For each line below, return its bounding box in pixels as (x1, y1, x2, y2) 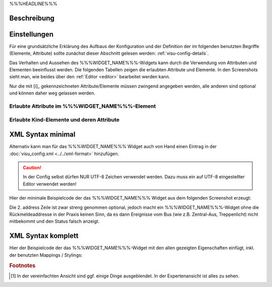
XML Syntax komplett (9, 231, 79, 240)
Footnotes (9, 262, 36, 269)
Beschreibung (9, 14, 55, 22)
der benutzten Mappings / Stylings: (9, 252, 83, 258)
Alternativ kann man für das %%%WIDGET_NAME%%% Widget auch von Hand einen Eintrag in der (9, 143, 217, 150)
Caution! (23, 165, 42, 171)
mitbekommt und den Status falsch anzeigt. (9, 218, 100, 224)
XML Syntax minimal (9, 130, 76, 139)
